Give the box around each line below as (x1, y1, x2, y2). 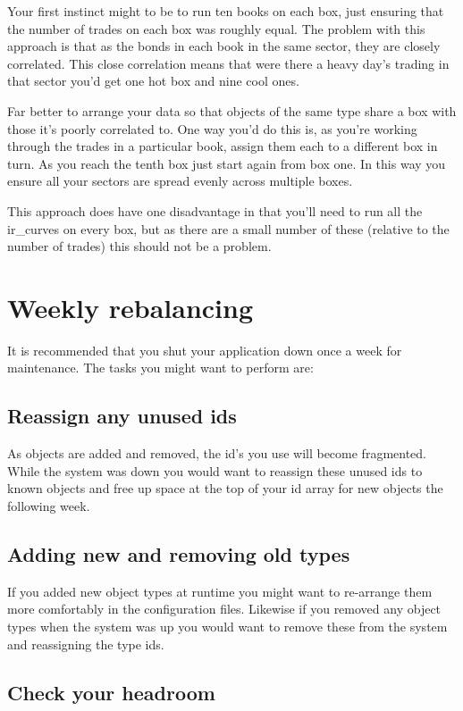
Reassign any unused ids (7, 402, 237, 430)
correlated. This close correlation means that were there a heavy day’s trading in (7, 54, 450, 72)
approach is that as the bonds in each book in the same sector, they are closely (7, 37, 441, 55)
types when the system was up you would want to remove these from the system (7, 617, 448, 635)
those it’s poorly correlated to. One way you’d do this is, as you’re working (7, 119, 417, 138)
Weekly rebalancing (7, 289, 254, 325)
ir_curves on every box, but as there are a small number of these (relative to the (7, 219, 450, 238)
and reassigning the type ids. (7, 634, 164, 653)
